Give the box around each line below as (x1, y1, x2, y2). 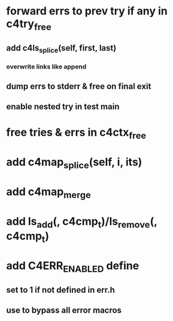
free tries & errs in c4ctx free (6, 126, 147, 141)
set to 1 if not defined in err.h (6, 284, 115, 295)
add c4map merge (6, 185, 91, 201)
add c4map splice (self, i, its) (6, 155, 142, 171)
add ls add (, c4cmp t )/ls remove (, (6, 215, 157, 230)
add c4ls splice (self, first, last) (6, 43, 117, 55)
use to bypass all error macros (6, 305, 122, 316)
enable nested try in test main (6, 102, 120, 112)
